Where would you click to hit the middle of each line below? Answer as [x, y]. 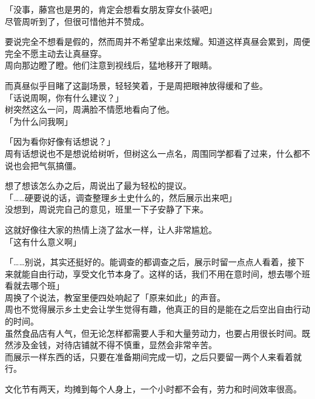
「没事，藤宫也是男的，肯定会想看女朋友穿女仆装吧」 [111, 9]
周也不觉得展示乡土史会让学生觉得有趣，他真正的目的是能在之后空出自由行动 [157, 309]
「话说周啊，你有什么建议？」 [64, 97]
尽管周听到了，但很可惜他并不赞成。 [77, 21]
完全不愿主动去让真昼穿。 [56, 53]
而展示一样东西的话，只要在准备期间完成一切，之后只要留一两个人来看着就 [153, 356]
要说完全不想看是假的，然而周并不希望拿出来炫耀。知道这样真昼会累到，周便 [157, 41]
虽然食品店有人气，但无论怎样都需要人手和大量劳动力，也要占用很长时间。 [153, 333]
